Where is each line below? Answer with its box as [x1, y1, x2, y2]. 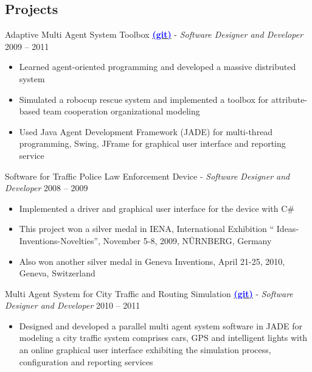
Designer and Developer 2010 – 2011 [5, 299, 140, 312]
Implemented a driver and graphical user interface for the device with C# [19, 202, 294, 214]
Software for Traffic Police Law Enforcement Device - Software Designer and [5, 169, 290, 182]
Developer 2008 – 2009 [5, 181, 88, 194]
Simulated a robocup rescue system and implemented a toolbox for [19, 93, 269, 105]
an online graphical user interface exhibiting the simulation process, [19, 343, 271, 356]
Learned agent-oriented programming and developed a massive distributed [19, 60, 296, 73]
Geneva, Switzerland [19, 267, 95, 279]
